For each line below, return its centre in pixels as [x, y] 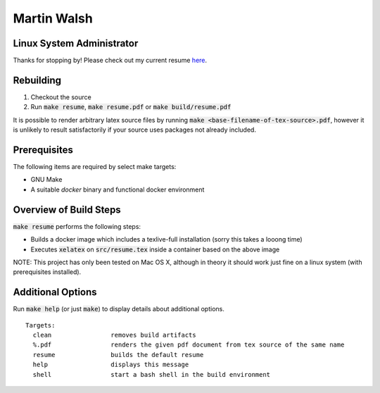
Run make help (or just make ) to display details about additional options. [119, 309]
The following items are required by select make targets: [95, 167]
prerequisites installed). [47, 272]
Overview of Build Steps [67, 210]
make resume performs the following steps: [77, 226]
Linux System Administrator [76, 43]
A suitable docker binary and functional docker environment [118, 189]
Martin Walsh [53, 18]
